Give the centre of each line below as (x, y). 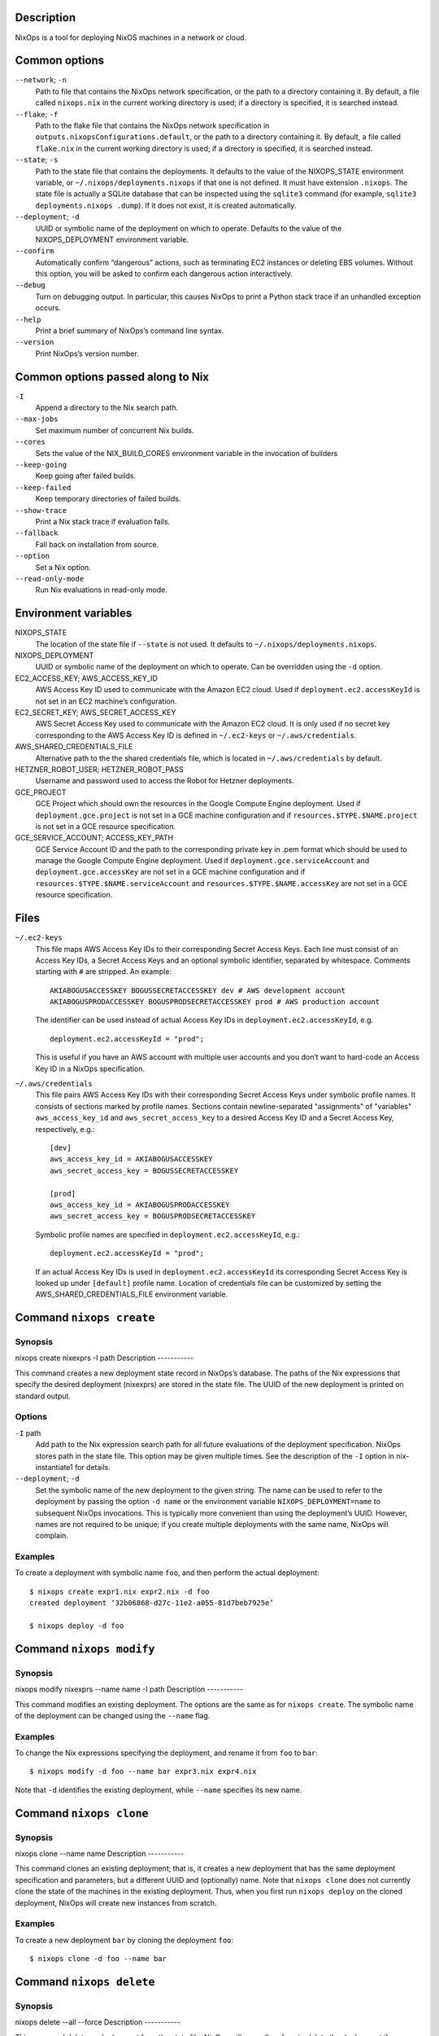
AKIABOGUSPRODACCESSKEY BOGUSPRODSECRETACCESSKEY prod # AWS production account (215, 1002)
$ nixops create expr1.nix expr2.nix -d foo (120, 1591)
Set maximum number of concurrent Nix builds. (115, 430)
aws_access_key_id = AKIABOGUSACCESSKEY (131, 1159)
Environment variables (74, 614)
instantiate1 (54, 1467)
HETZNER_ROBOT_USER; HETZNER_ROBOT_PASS (100, 769)
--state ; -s (37, 160)
